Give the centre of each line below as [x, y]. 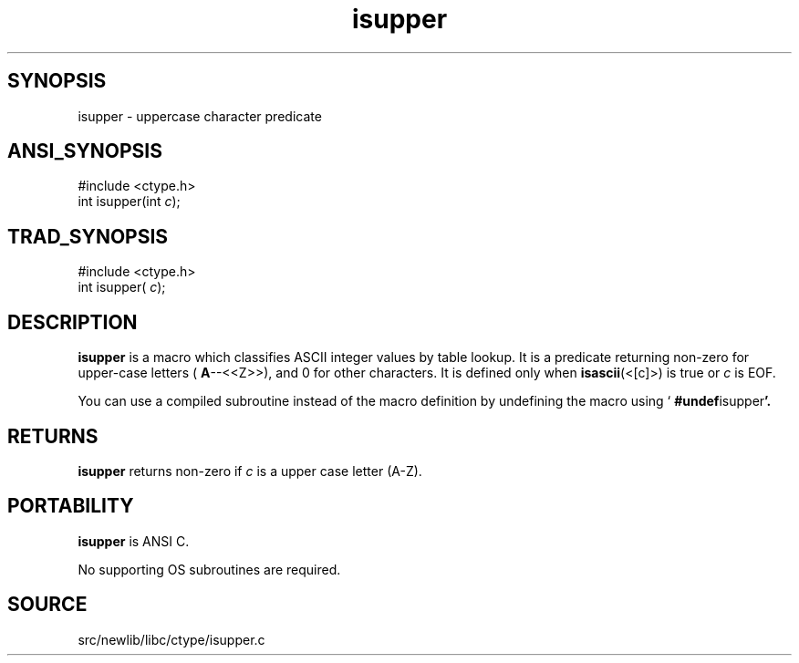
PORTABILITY [71, 506]
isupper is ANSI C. [134, 541]
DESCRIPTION [73, 322]
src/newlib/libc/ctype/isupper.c [171, 639]
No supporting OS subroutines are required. [209, 569]
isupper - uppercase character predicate [200, 116]
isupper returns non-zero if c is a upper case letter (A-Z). [250, 471]
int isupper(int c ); [129, 202]
